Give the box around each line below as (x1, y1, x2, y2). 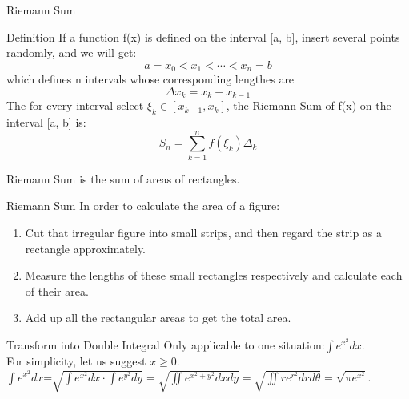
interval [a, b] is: (6, 114, 86, 131)
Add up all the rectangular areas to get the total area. (25, 309, 291, 326)
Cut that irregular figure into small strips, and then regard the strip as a (25, 224, 383, 240)
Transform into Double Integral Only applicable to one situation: (6, 336, 325, 353)
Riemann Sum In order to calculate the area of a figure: (6, 197, 280, 214)
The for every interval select (6, 97, 144, 114)
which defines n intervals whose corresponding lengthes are (6, 71, 295, 87)
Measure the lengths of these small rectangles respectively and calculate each (25, 267, 403, 284)
